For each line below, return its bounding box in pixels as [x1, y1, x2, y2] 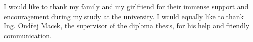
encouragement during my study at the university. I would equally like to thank [4, 11, 244, 21]
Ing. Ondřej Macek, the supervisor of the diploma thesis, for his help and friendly [4, 21, 250, 31]
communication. [4, 30, 52, 40]
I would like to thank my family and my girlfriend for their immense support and [4, 1, 249, 11]
